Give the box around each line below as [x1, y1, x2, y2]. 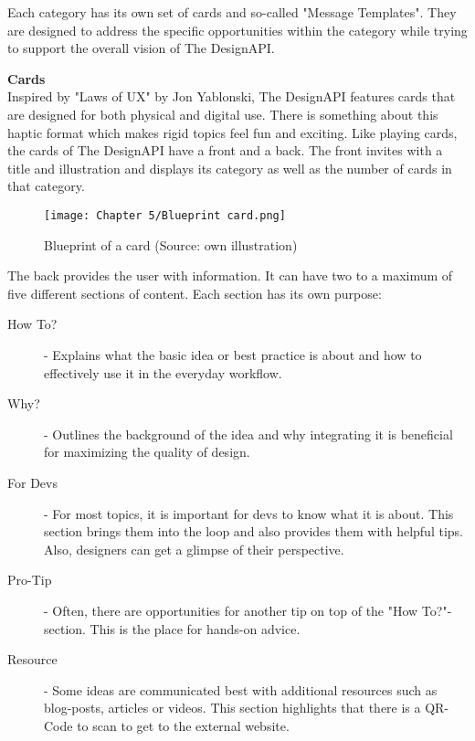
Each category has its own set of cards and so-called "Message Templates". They [7, 3, 457, 21]
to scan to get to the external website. [77, 715, 290, 735]
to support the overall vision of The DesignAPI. [7, 38, 275, 58]
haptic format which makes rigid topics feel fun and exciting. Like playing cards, [7, 122, 458, 142]
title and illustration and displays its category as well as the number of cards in [7, 158, 452, 177]
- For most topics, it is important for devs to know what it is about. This [44, 503, 454, 523]
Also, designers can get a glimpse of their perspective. [44, 539, 344, 558]
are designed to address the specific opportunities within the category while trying [7, 20, 468, 39]
